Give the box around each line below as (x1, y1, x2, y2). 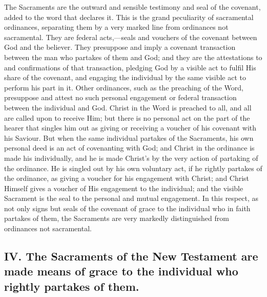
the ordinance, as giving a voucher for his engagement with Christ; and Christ (4, 173, 250, 183)
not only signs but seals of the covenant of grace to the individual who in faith (4, 202, 251, 213)
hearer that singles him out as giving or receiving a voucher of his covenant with (4, 122, 257, 133)
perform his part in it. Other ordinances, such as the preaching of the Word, (4, 82, 243, 92)
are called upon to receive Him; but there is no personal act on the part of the (4, 112, 250, 123)
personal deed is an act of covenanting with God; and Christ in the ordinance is (4, 142, 255, 153)
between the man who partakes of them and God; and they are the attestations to (4, 51, 262, 62)
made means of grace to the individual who (4, 263, 238, 279)
